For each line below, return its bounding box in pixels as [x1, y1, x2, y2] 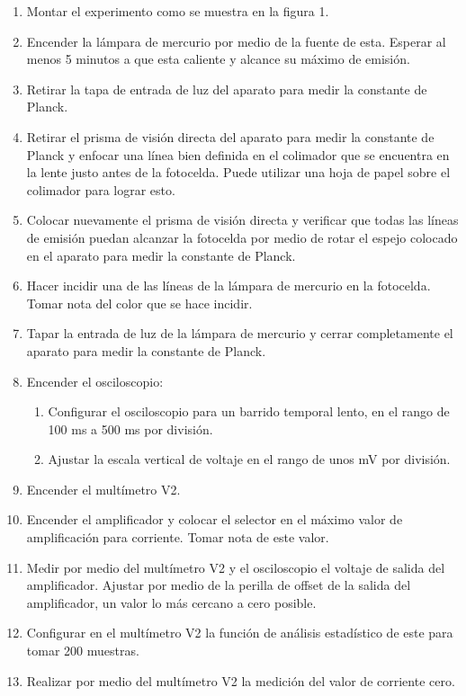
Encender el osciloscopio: [26, 371, 164, 390]
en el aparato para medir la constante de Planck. [26, 245, 296, 264]
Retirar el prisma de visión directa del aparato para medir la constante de [26, 127, 435, 146]
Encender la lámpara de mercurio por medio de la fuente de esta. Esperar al [26, 31, 446, 50]
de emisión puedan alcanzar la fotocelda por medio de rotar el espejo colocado [26, 228, 458, 246]
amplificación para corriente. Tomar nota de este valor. [26, 528, 329, 547]
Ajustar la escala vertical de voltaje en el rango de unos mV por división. [48, 450, 451, 468]
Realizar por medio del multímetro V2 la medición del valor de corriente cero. [26, 671, 455, 690]
